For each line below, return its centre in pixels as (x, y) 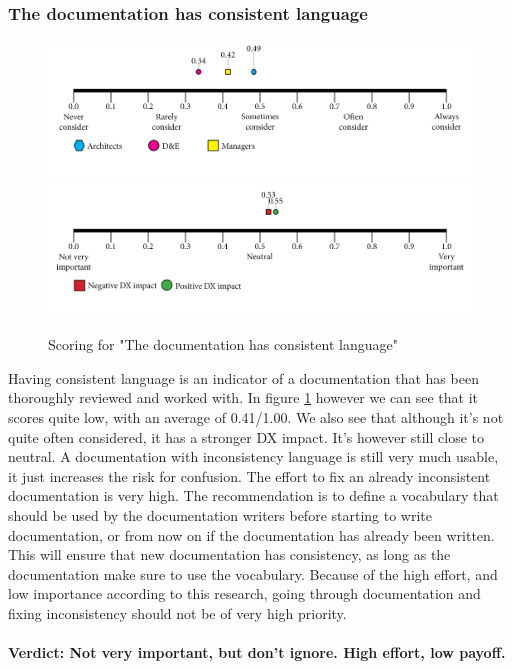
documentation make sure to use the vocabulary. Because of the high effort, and (253, 573)
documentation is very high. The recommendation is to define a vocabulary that (253, 495)
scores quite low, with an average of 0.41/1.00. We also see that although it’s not (256, 416)
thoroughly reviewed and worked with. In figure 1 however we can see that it (243, 397)
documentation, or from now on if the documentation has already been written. (251, 534)
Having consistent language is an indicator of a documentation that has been (243, 377)
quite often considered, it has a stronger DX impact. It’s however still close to (246, 436)
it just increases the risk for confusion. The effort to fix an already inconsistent (249, 475)
